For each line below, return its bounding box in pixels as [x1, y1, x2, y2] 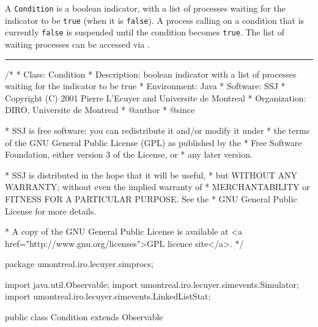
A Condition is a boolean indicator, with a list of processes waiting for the [5, 2, 286, 14]
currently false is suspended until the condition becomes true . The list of [5, 26, 284, 39]
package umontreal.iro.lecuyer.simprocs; [5, 257, 153, 270]
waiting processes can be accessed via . [5, 37, 150, 50]
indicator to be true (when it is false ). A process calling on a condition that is [5, 13, 305, 26]
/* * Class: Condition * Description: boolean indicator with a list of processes [5, 67, 297, 80]
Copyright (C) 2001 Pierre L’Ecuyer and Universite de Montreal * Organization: [5, 91, 306, 104]
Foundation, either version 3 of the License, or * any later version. [5, 148, 253, 161]
